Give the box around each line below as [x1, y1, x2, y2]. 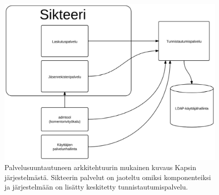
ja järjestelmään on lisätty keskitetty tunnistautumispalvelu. [4, 182, 188, 192]
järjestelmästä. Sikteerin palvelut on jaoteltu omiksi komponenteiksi [4, 172, 211, 182]
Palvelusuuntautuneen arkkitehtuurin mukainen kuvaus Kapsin [4, 162, 196, 173]
